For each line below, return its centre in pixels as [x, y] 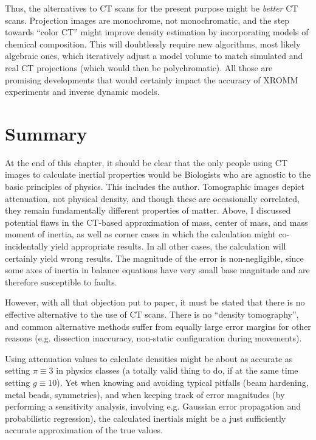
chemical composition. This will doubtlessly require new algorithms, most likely [153, 44]
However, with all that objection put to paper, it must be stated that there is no [155, 302]
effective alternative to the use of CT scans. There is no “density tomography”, [152, 314]
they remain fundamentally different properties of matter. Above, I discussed [148, 210]
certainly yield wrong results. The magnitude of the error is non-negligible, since [154, 258]
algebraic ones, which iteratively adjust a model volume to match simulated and [154, 56]
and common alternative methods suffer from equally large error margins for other [158, 326]
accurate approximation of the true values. [84, 430]
